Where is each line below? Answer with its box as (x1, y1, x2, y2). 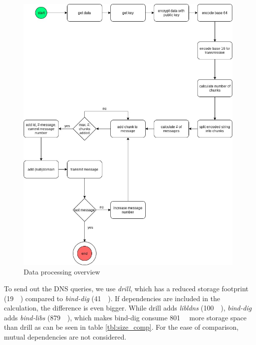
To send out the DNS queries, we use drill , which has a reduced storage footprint (4, 283, 249, 294)
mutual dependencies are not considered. (4, 332, 127, 342)
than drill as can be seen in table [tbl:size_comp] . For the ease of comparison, (4, 322, 239, 332)
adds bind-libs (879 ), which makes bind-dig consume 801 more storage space (4, 312, 247, 322)
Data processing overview (24, 267, 100, 277)
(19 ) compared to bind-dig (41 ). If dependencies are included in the (4, 293, 220, 303)
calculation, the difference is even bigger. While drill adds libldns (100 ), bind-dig (4, 303, 252, 313)
